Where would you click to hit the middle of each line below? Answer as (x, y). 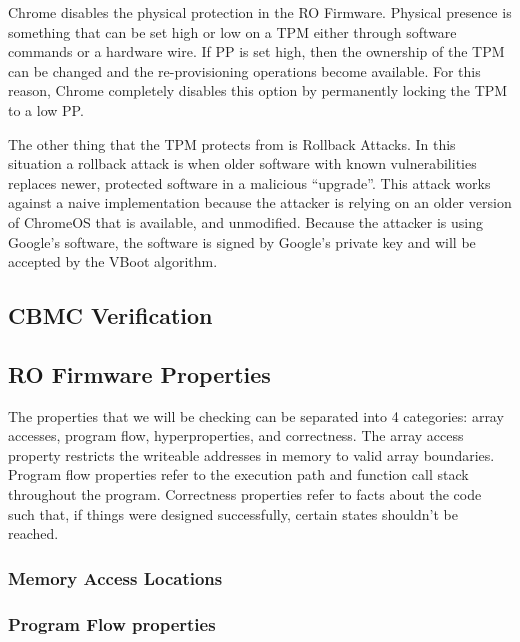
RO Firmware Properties (139, 373)
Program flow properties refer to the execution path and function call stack (238, 474)
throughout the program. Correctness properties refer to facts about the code (245, 494)
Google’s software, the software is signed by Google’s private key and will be (242, 241)
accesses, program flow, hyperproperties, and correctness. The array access (236, 435)
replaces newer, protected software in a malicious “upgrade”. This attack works (249, 182)
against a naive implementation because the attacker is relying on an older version (260, 202)
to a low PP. (46, 109)
